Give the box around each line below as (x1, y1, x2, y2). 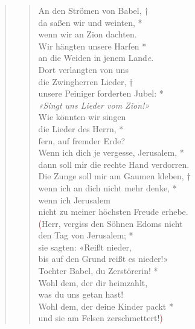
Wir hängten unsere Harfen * (38, 39, 147, 52)
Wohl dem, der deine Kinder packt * (38, 299, 173, 312)
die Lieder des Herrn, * (38, 122, 124, 135)
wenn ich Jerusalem (38, 193, 110, 206)
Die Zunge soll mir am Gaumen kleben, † (38, 170, 191, 182)
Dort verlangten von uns (38, 63, 129, 75)
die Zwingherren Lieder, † (38, 75, 133, 88)
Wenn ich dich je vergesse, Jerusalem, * (38, 146, 184, 159)
